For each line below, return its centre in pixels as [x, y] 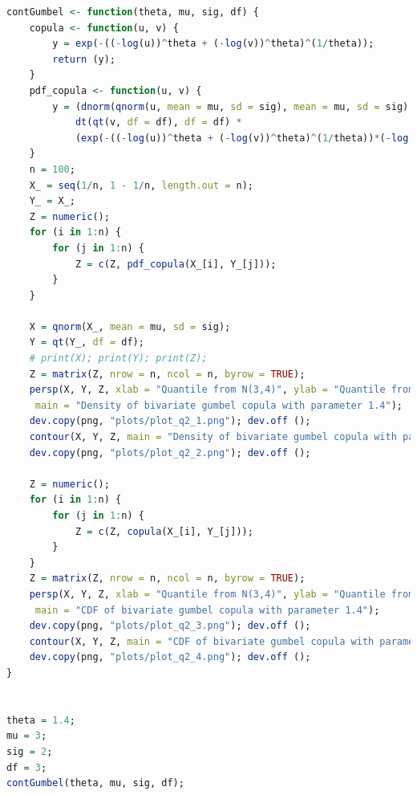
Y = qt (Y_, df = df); [87, 342]
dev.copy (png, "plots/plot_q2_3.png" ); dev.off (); [170, 626]
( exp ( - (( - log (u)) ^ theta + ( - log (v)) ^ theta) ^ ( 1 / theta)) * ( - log [242, 138]
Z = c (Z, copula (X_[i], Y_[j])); [164, 531]
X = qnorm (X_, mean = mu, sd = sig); [130, 326]
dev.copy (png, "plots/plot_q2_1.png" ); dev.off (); [170, 421]
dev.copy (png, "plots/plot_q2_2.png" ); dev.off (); [170, 453]
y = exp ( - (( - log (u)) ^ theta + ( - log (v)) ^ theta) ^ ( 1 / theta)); [213, 44]
